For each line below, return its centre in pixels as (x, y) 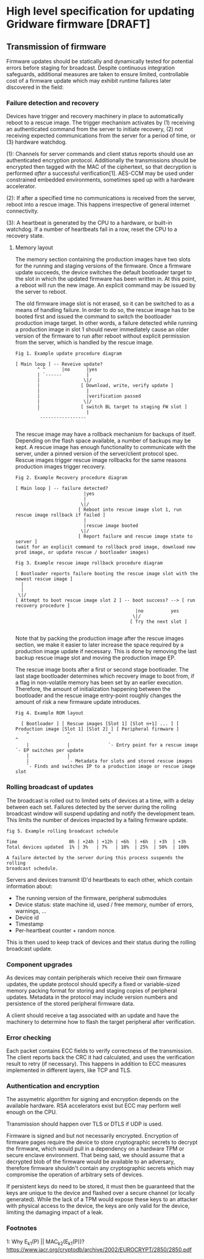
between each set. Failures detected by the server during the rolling (91, 807)
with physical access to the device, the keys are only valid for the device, (98, 1206)
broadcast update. (30, 948)
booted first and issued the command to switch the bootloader (93, 317)
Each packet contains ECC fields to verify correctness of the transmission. (100, 1051)
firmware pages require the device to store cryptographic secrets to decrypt (102, 1142)
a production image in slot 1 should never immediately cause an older (102, 330)
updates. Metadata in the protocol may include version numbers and (92, 997)
